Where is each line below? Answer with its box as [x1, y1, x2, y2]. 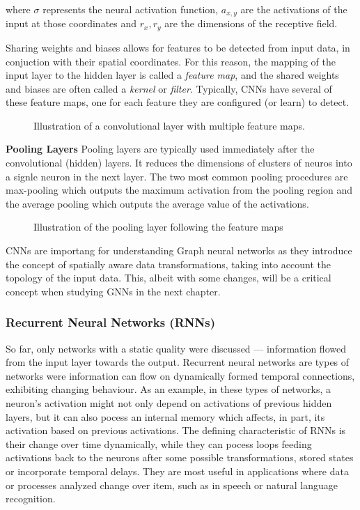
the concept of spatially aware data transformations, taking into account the [6, 256, 331, 271]
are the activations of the [240, 2, 347, 16]
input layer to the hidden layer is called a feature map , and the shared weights [6, 68, 339, 82]
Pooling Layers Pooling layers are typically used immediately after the [6, 141, 315, 156]
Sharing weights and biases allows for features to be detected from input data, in [6, 40, 350, 54]
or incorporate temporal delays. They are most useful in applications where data [6, 463, 349, 478]
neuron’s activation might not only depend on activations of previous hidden [6, 396, 332, 410]
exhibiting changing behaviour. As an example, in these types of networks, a [6, 382, 331, 396]
